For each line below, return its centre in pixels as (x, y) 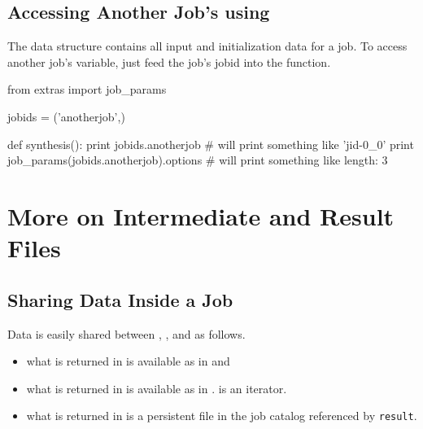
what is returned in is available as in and (128, 361)
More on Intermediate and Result (201, 215)
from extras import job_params (87, 89)
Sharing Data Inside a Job (120, 299)
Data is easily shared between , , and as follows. (126, 333)
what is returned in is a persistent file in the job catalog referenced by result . (222, 416)
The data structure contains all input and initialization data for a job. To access (207, 46)
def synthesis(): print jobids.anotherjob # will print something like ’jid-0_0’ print (211, 144)
